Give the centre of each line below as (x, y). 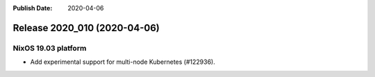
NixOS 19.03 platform (50, 48)
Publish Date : (33, 8)
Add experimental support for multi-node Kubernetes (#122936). (123, 62)
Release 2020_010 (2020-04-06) (86, 28)
